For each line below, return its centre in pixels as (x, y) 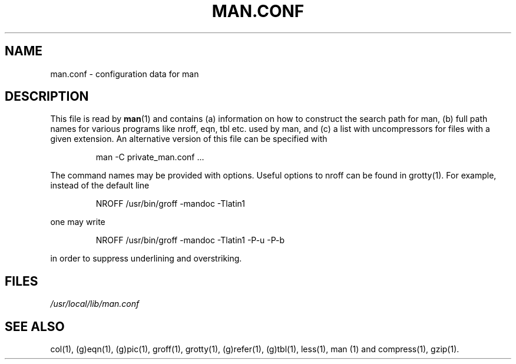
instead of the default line (100, 186)
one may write (78, 222)
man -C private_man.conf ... (150, 157)
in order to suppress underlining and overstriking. (146, 259)
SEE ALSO (35, 326)
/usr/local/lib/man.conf (95, 304)
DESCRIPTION (47, 97)
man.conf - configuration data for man (125, 74)
